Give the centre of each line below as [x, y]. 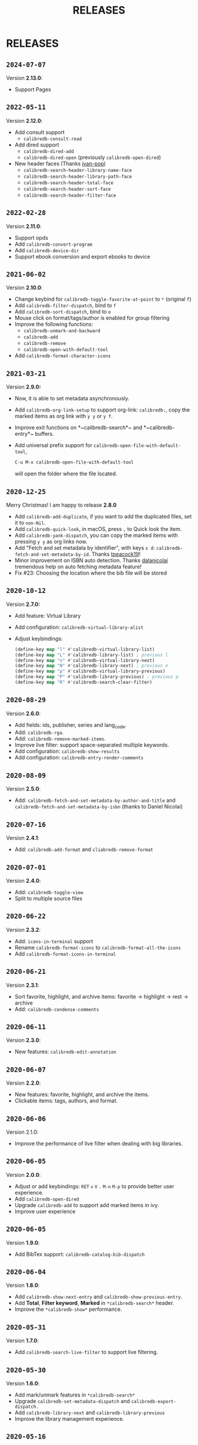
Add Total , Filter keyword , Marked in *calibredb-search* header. [94, 1303]
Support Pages [33, 89]
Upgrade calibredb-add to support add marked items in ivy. [87, 1205]
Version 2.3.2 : [24, 929]
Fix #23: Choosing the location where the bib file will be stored [91, 573]
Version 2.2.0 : [24, 1083]
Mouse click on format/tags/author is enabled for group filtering [92, 318]
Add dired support [37, 145]
